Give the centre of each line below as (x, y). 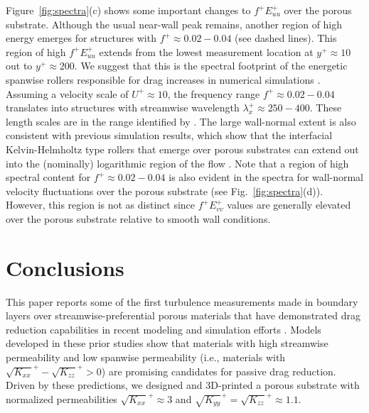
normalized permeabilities (61, 398)
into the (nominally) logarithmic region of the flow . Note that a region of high (177, 163)
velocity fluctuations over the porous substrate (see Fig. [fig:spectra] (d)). (165, 191)
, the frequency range (214, 93)
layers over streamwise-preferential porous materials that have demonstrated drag (183, 315)
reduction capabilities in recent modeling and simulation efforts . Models (164, 329)
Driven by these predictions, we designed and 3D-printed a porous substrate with (183, 385)
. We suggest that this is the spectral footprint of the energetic (211, 66)
